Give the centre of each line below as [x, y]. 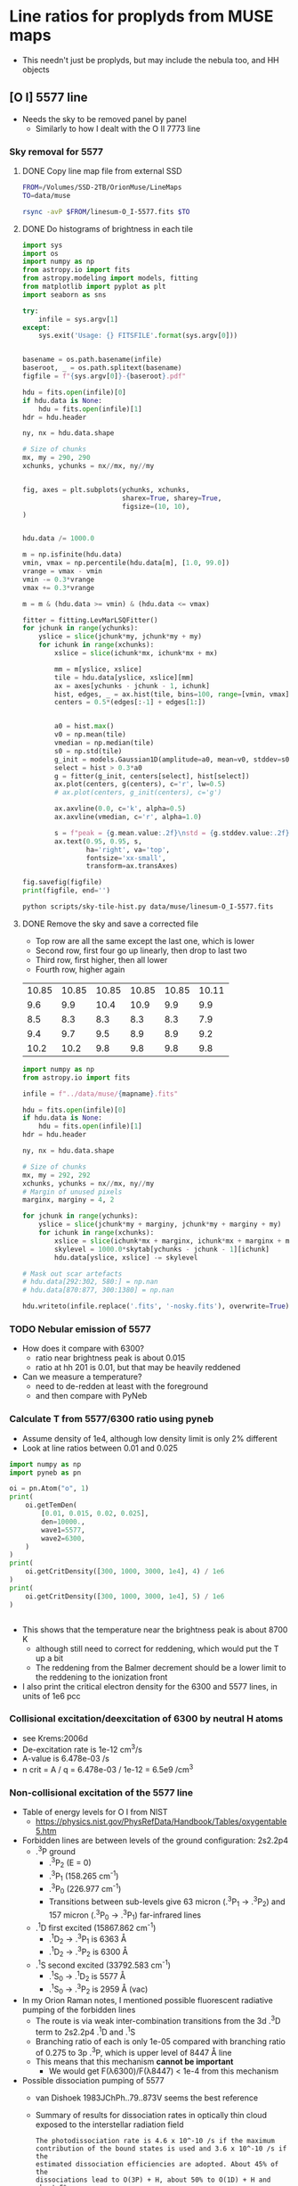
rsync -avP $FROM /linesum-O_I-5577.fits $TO [106, 211]
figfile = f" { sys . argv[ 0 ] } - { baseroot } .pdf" [104, 376]
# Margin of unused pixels [72, 1192]
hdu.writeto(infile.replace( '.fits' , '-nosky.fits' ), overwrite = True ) [156, 1307]
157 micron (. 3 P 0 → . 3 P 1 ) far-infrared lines [125, 1915]
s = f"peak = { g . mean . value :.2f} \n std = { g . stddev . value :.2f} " [174, 833]
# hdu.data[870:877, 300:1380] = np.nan [98, 1290]
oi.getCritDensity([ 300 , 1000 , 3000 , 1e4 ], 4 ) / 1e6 [125, 1572]
